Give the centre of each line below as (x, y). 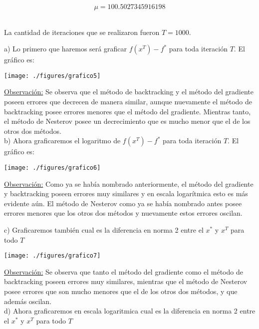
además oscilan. (28, 301)
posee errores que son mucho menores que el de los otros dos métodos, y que (121, 291)
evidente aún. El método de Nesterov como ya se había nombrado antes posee (123, 203)
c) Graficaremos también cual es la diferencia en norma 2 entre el (104, 230)
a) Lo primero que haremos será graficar (65, 49)
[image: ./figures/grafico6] (52, 168)
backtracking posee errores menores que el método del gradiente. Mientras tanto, (128, 111)
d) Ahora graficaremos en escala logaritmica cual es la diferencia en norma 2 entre (130, 311)
